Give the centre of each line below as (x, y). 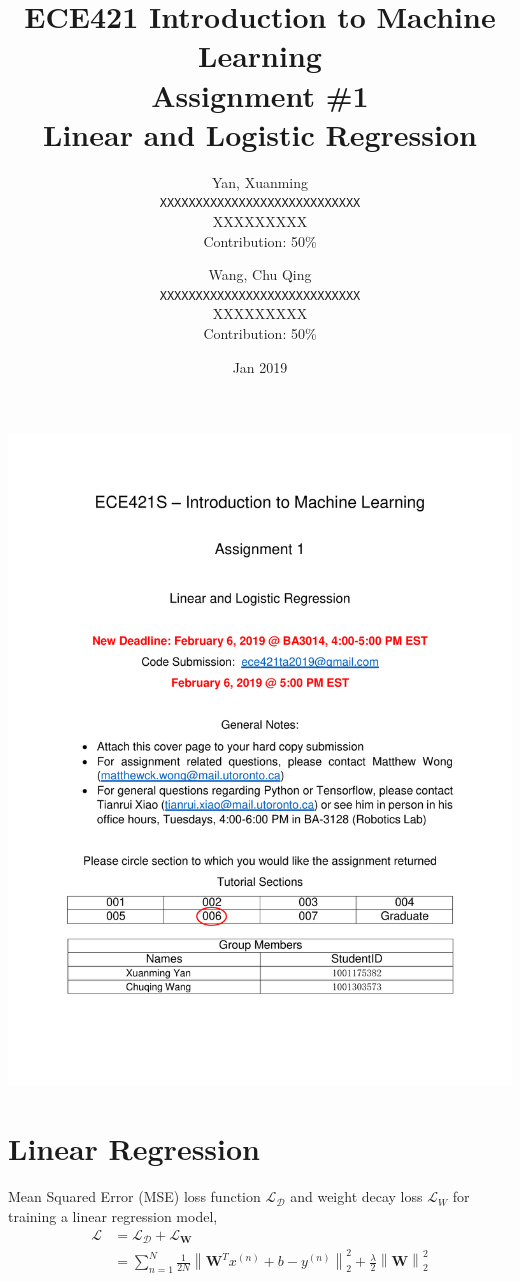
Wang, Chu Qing (260, 274)
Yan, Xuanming (260, 181)
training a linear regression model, (113, 1215)
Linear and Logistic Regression (260, 133)
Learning (260, 55)
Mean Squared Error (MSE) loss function (134, 1196)
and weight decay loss (356, 1196)
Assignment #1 (260, 94)
